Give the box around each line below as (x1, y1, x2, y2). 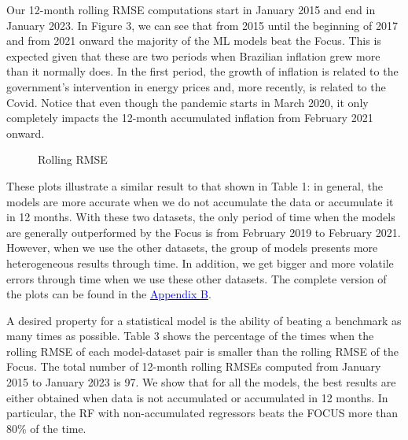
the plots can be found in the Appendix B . (6, 286, 211, 302)
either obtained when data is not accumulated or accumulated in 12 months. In (6, 389, 388, 405)
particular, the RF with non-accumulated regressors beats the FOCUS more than (6, 405, 399, 421)
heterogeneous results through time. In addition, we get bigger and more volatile (6, 254, 394, 271)
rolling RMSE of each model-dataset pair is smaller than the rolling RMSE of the (6, 342, 399, 359)
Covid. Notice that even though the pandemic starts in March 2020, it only (6, 94, 369, 110)
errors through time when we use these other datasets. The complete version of (6, 270, 387, 287)
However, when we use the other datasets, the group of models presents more (6, 239, 378, 256)
